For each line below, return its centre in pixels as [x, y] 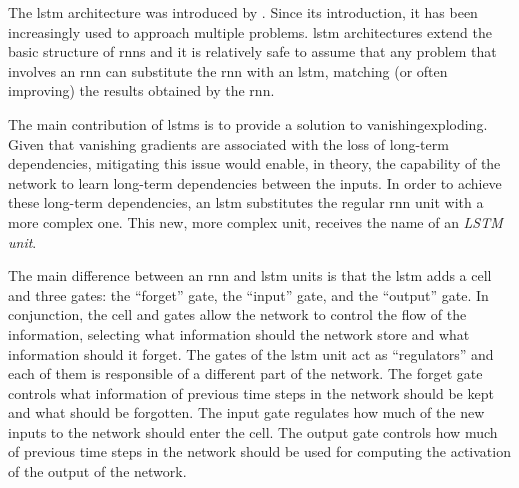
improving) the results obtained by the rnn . [141, 90]
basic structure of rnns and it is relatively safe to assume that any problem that [252, 51]
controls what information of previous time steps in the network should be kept [251, 392]
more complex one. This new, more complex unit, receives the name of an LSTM [255, 221]
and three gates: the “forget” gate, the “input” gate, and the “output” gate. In [248, 294]
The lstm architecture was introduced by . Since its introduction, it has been [243, 12]
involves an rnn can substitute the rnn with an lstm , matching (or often [228, 70]
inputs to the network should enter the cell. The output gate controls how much [253, 431]
